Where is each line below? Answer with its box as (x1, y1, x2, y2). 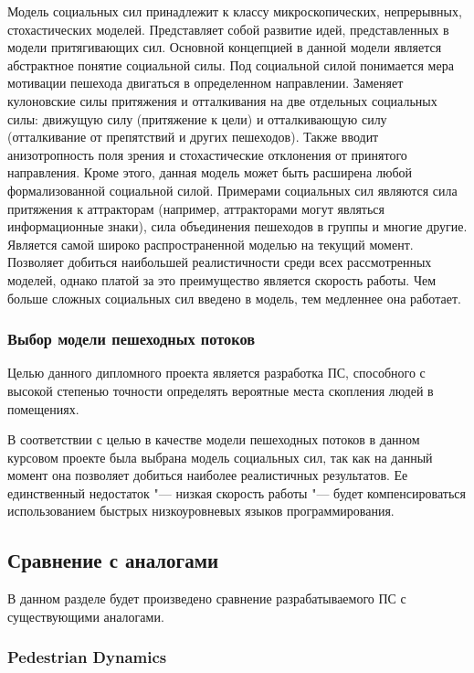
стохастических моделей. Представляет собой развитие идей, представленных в (7, 19, 449, 38)
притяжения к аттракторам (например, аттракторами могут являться (7, 198, 385, 218)
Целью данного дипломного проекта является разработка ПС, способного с (7, 363, 426, 382)
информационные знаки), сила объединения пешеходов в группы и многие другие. (7, 217, 468, 236)
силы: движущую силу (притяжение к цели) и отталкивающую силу (7, 109, 387, 128)
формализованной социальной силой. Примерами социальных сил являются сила (7, 180, 458, 199)
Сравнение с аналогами (7, 546, 219, 574)
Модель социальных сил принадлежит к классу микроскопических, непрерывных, (7, 2, 462, 20)
